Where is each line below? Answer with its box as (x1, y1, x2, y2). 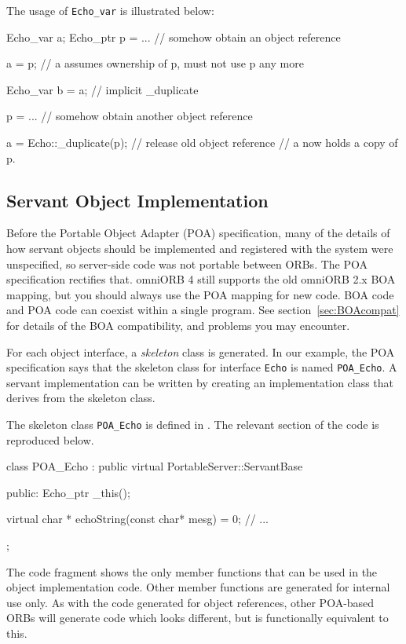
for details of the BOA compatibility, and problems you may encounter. (6, 317, 350, 333)
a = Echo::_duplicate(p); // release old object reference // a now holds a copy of (6, 134, 398, 151)
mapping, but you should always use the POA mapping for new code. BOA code (6, 286, 394, 302)
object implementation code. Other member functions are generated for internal (6, 579, 390, 595)
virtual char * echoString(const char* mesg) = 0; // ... (6, 510, 269, 527)
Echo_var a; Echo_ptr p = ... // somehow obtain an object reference (6, 28, 341, 45)
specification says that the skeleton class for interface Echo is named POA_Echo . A (6, 359, 397, 375)
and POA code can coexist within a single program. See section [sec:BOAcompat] (6, 302, 400, 318)
